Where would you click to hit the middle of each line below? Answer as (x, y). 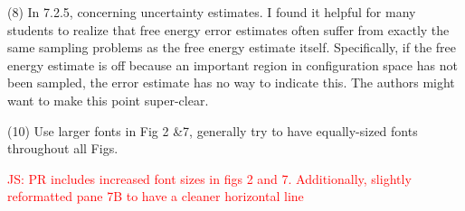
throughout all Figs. (63, 148)
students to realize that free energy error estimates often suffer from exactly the (228, 29)
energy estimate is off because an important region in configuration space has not (232, 64)
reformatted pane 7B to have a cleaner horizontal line (156, 196)
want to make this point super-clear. (108, 100)
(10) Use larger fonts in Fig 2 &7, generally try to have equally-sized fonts (213, 130)
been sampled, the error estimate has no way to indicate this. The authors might (231, 83)
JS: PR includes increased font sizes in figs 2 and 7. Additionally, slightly (209, 178)
